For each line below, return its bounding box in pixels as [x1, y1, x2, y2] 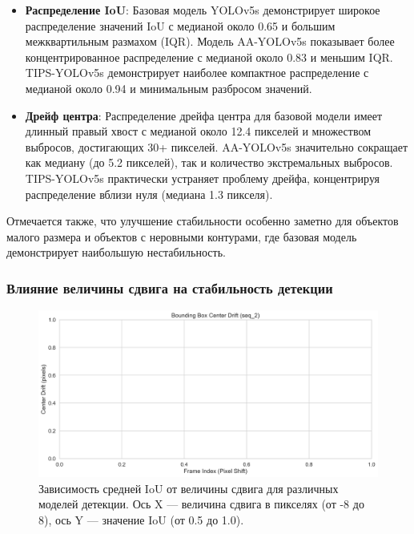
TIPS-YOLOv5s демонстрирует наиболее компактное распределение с [25, 64, 369, 81]
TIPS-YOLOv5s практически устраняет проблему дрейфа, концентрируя [25, 169, 380, 186]
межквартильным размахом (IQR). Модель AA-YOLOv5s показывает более [25, 33, 395, 50]
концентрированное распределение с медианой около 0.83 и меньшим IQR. [25, 48, 393, 65]
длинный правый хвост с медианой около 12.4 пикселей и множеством [25, 123, 372, 140]
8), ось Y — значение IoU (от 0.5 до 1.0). [38, 511, 244, 528]
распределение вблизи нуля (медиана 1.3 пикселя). [25, 185, 273, 202]
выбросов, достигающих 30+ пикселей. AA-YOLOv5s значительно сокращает [25, 138, 408, 155]
